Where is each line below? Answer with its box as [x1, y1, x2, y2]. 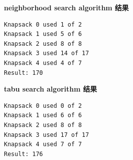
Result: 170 [4, 69, 43, 76]
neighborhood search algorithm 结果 [4, 2, 129, 12]
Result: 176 [4, 150, 43, 158]
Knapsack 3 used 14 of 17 [4, 50, 89, 57]
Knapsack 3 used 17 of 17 [4, 131, 89, 138]
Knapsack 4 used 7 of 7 [4, 141, 82, 148]
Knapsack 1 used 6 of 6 [4, 112, 82, 119]
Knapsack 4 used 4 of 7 [4, 59, 82, 66]
